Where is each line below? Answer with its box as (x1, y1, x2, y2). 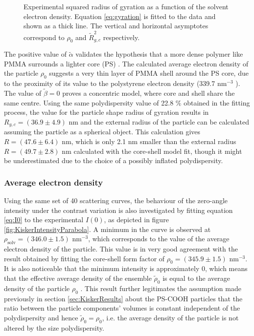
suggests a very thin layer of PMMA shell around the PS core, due (49, 68, 249, 78)
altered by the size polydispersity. (4, 322, 104, 333)
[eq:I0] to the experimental (4, 214, 84, 225)
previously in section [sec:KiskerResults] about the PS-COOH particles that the (4, 293, 243, 303)
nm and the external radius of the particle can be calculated (69, 116, 249, 126)
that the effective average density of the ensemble (4, 273, 152, 283)
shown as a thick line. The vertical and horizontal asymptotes (23, 21, 208, 31)
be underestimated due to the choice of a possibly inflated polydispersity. (4, 155, 223, 166)
